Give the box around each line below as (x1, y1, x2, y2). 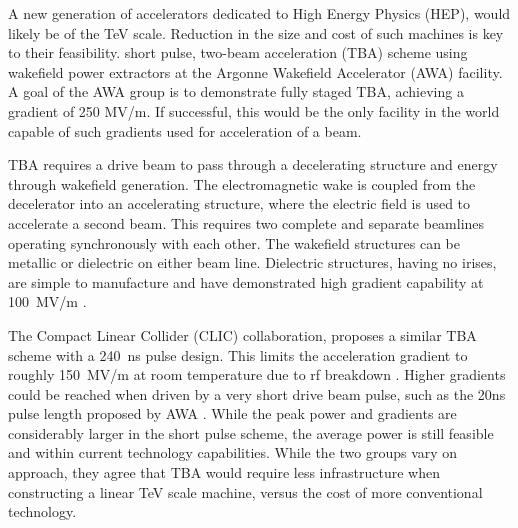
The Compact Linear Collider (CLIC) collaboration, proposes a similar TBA (8, 324, 477, 345)
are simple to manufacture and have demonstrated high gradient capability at (8, 271, 484, 292)
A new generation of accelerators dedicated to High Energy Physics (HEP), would (8, 3, 511, 23)
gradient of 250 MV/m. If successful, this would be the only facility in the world (8, 100, 500, 121)
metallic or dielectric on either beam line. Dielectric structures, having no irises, (8, 252, 497, 273)
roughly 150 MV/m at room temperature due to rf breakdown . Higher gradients (8, 364, 506, 385)
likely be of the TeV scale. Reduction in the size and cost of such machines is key (8, 22, 504, 43)
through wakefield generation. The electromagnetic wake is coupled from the (8, 173, 476, 194)
